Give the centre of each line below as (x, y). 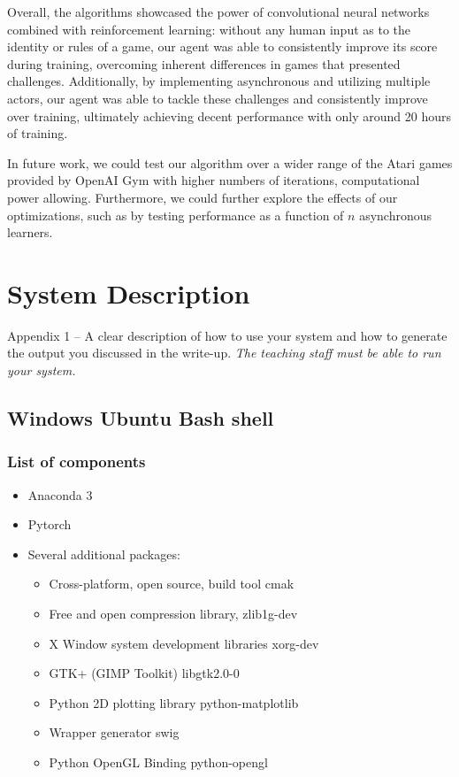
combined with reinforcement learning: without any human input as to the (209, 29)
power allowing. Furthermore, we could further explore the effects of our (203, 197)
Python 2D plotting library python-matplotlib (174, 702)
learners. (30, 232)
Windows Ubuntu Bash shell (141, 418)
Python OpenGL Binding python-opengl (158, 762)
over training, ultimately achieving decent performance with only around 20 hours (229, 115)
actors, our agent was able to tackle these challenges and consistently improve (218, 98)
